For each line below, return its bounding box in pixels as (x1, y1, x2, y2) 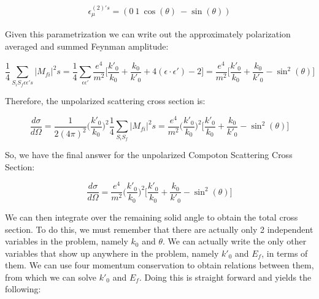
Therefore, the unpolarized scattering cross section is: (5, 94, 206, 107)
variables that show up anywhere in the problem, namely (5, 246, 219, 259)
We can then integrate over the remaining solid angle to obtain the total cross (5, 210, 298, 223)
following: (5, 282, 41, 295)
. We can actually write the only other (162, 235, 307, 248)
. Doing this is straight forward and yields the (139, 270, 312, 283)
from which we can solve (5, 270, 97, 283)
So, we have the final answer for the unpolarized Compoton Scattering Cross (5, 148, 293, 161)
